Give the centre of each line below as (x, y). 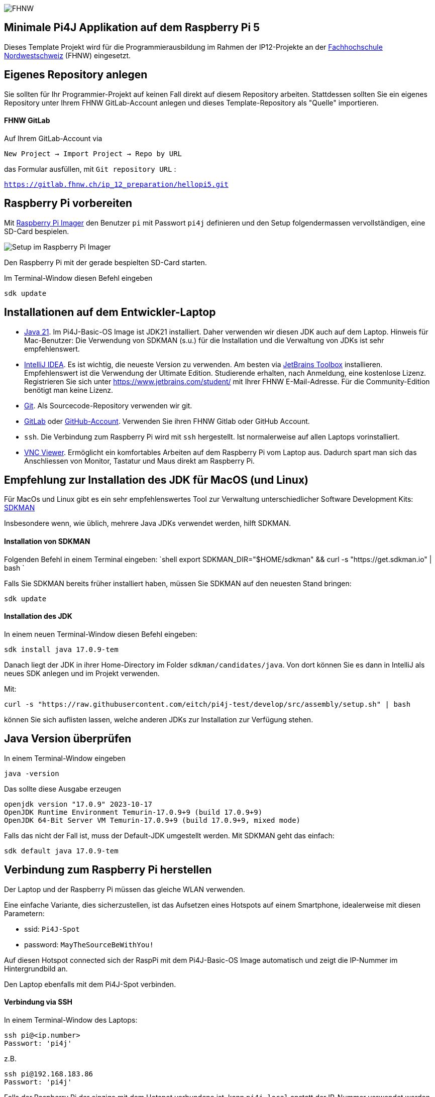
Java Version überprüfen (68, 739)
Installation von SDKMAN (47, 541)
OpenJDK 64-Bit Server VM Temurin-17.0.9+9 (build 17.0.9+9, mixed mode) (152, 820)
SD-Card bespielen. (37, 231)
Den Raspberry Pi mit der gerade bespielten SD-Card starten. (105, 262)
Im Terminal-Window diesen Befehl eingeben (78, 278)
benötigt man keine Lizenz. (69, 390)
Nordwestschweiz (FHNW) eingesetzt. (68, 55)
